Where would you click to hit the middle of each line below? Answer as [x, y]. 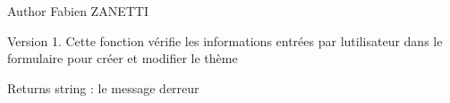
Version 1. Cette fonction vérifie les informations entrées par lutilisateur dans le [225, 40]
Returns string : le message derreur [103, 87]
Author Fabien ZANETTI [78, 11]
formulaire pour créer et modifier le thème [123, 58]
